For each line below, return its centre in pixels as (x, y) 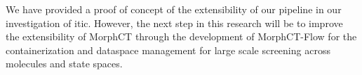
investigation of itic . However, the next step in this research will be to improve (174, 23)
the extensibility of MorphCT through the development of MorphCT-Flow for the (181, 36)
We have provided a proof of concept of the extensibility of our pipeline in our (174, 9)
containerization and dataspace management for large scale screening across (168, 50)
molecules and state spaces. (64, 64)
